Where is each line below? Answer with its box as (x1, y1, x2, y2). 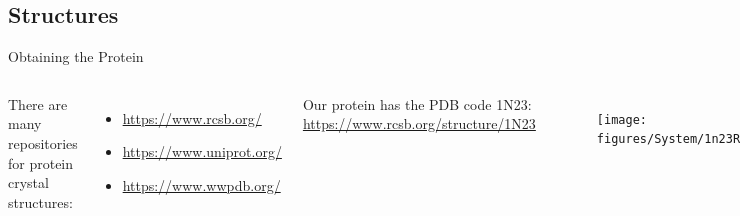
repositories (8, 132, 78, 153)
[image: (596, 112, 647, 127)
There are (8, 93, 68, 114)
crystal (8, 172, 49, 193)
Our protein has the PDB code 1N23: (302, 93, 532, 114)
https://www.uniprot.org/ (122, 141, 282, 162)
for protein (8, 152, 74, 173)
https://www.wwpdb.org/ (122, 174, 281, 195)
